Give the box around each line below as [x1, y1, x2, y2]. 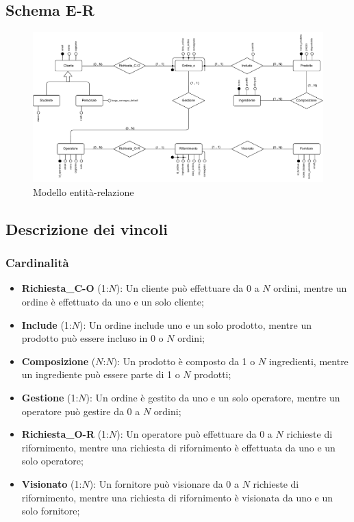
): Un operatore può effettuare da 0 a [116, 427, 273, 441]
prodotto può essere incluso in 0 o [21, 331, 164, 345]
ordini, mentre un [273, 281, 347, 295]
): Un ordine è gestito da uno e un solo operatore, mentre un [86, 390, 340, 404]
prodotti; [194, 367, 231, 382]
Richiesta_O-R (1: [21, 427, 109, 441]
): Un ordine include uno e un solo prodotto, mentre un [79, 317, 312, 332]
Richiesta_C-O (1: [21, 281, 109, 295]
